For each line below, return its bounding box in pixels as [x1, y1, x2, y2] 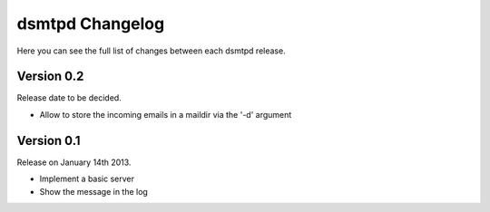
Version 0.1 [16, 132, 81, 149]
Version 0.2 [16, 69, 84, 84]
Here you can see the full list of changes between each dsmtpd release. [16, 45, 286, 56]
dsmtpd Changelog [16, 14, 165, 34]
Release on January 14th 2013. [16, 157, 132, 168]
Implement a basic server [39, 173, 135, 185]
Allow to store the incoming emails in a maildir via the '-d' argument [39, 109, 292, 120]
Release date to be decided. [16, 92, 122, 103]
